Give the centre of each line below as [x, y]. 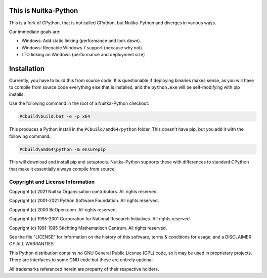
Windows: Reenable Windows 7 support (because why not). [82, 47]
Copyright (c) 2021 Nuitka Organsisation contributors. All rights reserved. [84, 192]
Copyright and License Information [52, 182]
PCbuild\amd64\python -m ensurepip [63, 149]
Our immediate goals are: [35, 32]
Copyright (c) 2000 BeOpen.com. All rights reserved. [63, 209]
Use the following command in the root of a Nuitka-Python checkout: [79, 103]
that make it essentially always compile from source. [63, 169]
